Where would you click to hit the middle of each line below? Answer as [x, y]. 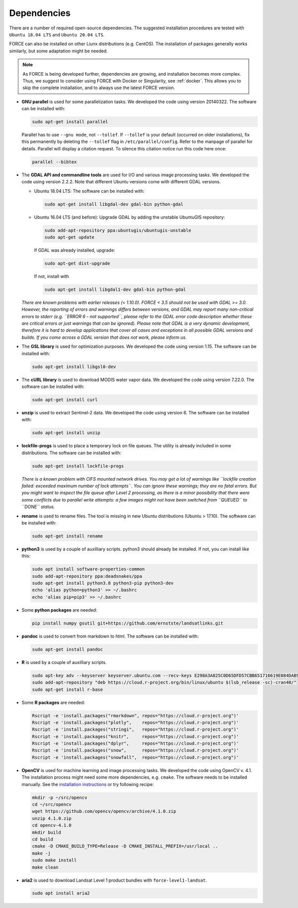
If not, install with [52, 276]
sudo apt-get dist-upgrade [77, 263]
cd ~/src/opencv [52, 804]
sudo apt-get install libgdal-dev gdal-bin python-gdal [114, 204]
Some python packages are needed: [59, 610]
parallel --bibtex [54, 162]
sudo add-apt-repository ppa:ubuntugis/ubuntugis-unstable [118, 230]
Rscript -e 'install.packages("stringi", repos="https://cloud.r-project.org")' [136, 729]
